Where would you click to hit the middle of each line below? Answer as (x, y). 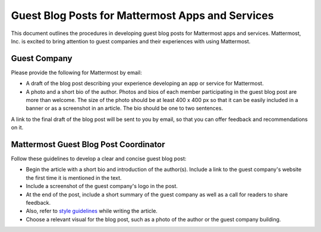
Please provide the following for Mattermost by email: (76, 72)
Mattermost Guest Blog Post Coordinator (88, 144)
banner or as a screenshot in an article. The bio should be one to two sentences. (124, 108)
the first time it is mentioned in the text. (74, 177)
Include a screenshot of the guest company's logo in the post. (102, 186)
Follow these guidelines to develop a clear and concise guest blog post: (99, 159)
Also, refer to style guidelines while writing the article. (92, 211)
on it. (17, 128)
